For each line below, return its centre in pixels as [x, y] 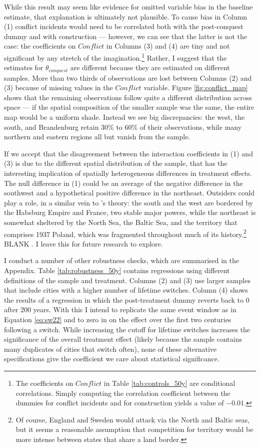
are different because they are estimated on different [150, 67]
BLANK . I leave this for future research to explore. [83, 243]
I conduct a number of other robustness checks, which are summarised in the [122, 260]
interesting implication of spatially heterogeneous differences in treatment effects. [128, 173]
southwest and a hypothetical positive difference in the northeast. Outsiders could [129, 193]
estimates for [24, 67]
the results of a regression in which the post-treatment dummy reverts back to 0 [127, 299]
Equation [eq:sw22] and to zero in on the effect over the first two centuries [118, 319]
